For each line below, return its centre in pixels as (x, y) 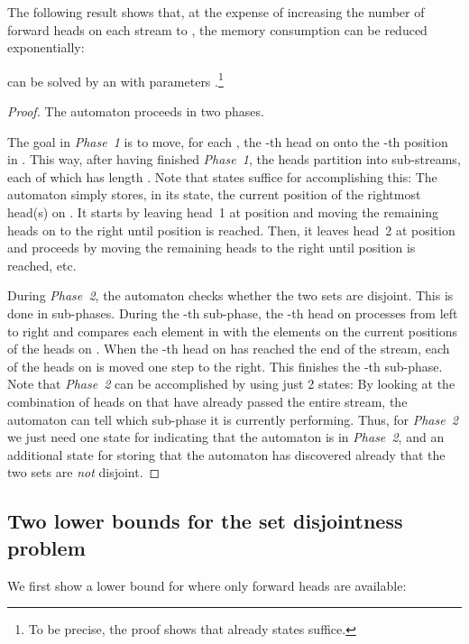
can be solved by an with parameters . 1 (115, 79)
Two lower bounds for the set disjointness (205, 521)
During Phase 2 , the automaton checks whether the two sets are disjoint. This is (230, 295)
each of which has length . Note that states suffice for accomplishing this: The (222, 176)
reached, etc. (42, 265)
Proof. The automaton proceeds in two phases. (136, 111)
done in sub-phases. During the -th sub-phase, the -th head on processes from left (233, 313)
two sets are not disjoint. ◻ (84, 472)
